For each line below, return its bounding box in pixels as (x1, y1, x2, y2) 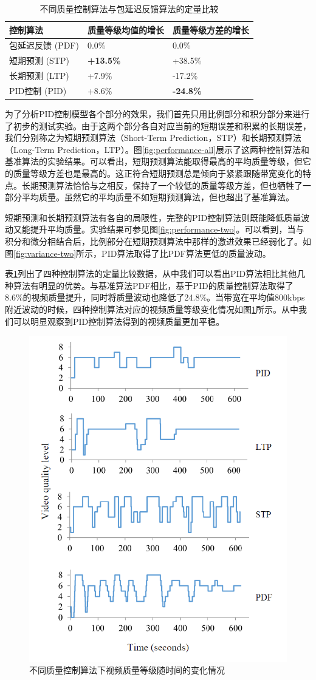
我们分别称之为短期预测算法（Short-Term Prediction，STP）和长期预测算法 (5, 131, 301, 144)
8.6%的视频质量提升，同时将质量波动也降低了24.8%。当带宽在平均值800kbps (5, 291, 305, 304)
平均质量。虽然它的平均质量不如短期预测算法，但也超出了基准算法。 (21, 191, 294, 203)
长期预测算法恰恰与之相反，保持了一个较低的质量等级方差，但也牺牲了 (21, 178, 303, 191)
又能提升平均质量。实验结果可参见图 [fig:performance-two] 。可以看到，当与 (13, 223, 304, 236)
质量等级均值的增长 (87, 23, 164, 36)
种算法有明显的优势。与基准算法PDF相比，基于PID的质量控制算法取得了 (5, 279, 294, 291)
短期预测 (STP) (9, 54, 69, 67)
